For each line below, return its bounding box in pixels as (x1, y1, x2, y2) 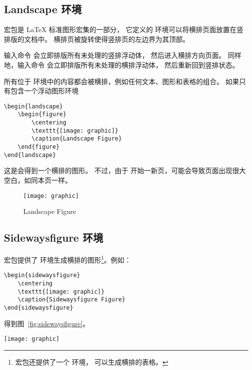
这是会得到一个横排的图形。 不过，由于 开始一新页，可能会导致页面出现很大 (4, 165, 246, 176)
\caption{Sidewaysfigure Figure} (17, 296, 126, 303)
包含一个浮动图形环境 (10, 86, 79, 96)
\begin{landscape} (4, 103, 63, 110)
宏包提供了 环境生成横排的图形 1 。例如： (4, 253, 131, 264)
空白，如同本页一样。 (4, 175, 72, 185)
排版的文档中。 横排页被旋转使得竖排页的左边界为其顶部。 (4, 34, 189, 44)
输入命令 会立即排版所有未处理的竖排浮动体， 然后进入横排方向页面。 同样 (4, 50, 241, 60)
